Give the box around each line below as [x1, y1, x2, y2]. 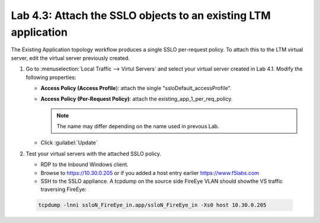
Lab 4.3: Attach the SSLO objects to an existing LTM [11, 9, 271, 22]
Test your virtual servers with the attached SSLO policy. [25, 150, 162, 157]
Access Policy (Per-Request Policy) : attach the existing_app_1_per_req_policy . [40, 95, 233, 103]
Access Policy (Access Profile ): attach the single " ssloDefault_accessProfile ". [40, 84, 232, 91]
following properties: [25, 74, 76, 81]
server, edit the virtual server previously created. [11, 54, 130, 62]
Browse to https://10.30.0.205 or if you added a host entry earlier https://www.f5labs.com [40, 169, 260, 176]
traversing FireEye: [40, 186, 87, 193]
